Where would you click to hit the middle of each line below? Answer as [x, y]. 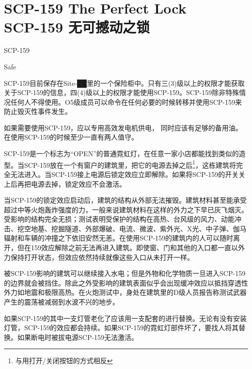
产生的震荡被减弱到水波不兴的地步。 [62, 302]
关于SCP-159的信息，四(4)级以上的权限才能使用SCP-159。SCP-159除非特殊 [122, 92]
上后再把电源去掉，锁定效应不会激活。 [65, 184]
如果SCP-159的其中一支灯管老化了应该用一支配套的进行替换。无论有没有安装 [126, 318]
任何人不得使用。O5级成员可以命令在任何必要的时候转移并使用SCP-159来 [126, 102]
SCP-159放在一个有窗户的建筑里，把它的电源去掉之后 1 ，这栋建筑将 [130, 164]
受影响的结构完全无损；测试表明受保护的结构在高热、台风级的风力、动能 [119, 219]
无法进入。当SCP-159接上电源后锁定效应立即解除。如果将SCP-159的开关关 [128, 174]
